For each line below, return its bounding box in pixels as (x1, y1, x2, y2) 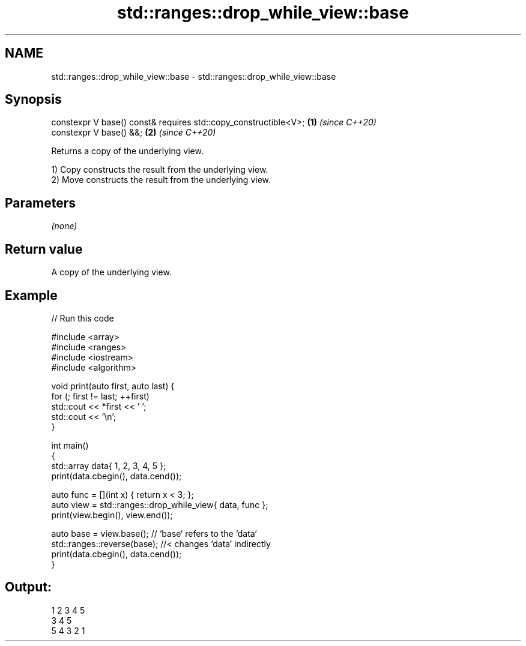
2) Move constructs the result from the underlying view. (51, 175, 271, 185)
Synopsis (5, 92, 62, 107)
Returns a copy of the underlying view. (51, 146, 204, 157)
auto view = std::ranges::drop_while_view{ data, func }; (51, 499, 268, 510)
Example (5, 287, 58, 303)
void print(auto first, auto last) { (51, 380, 175, 391)
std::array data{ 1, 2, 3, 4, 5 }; (51, 460, 166, 471)
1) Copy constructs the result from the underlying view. (51, 164, 268, 175)
